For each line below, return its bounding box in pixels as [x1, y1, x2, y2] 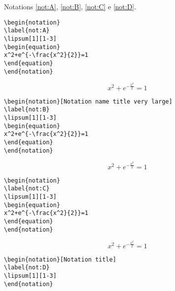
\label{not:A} [4, 27, 50, 34]
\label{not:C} [4, 185, 50, 192]
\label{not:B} [4, 106, 50, 113]
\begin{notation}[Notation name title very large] [4, 98, 173, 105]
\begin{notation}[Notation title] [4, 256, 117, 263]
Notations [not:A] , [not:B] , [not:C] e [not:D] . [4, 1, 136, 11]
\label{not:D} [4, 264, 50, 271]
